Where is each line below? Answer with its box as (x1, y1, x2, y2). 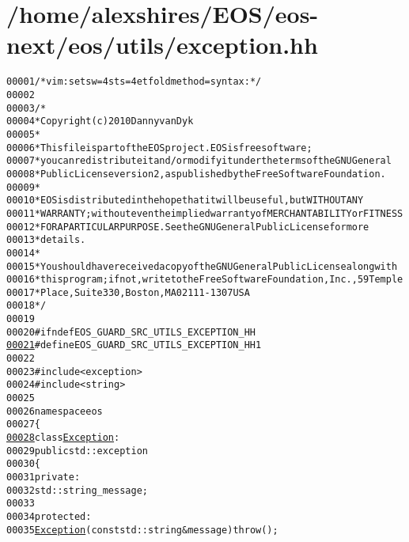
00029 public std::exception (6, 445, 148, 457)
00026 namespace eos (6, 405, 103, 417)
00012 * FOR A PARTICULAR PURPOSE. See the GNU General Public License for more (6, 221, 369, 233)
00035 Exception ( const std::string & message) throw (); (6, 524, 278, 536)
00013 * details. (6, 234, 86, 246)
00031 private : (6, 472, 81, 483)
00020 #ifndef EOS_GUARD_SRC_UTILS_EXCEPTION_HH (6, 326, 256, 338)
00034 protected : (6, 510, 92, 522)
